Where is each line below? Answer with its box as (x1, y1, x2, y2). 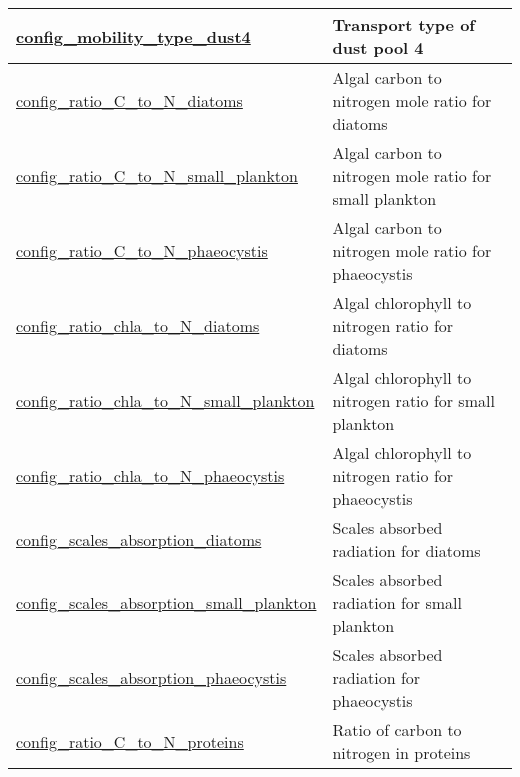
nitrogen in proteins (332, 741, 471, 764)
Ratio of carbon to (332, 718, 462, 741)
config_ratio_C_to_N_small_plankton (16, 164, 298, 187)
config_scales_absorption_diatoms (16, 527, 262, 551)
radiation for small (332, 591, 462, 614)
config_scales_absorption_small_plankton (16, 591, 317, 614)
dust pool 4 (332, 36, 424, 59)
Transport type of (332, 13, 475, 36)
